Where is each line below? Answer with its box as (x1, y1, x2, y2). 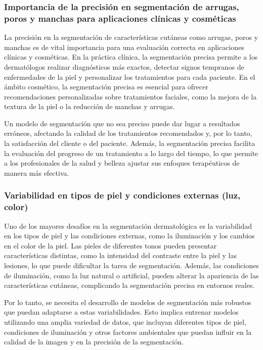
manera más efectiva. (4, 167, 69, 178)
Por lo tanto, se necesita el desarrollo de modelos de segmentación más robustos (4, 296, 251, 307)
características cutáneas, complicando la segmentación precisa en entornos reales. (4, 280, 255, 290)
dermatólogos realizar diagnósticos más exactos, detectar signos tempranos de (4, 61, 244, 72)
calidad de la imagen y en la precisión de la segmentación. (4, 336, 184, 347)
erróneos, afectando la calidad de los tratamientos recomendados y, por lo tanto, (4, 128, 252, 138)
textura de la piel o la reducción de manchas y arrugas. (4, 101, 175, 112)
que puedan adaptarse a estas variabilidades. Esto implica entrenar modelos (4, 307, 239, 317)
